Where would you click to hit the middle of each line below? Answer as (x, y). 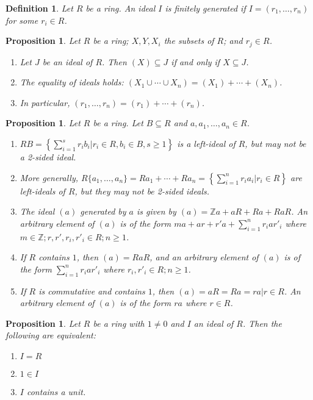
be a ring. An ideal (121, 8)
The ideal (37, 211)
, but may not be (275, 144)
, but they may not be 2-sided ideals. (142, 191)
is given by (156, 211)
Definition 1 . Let (39, 8)
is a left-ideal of (206, 144)
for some (22, 20)
